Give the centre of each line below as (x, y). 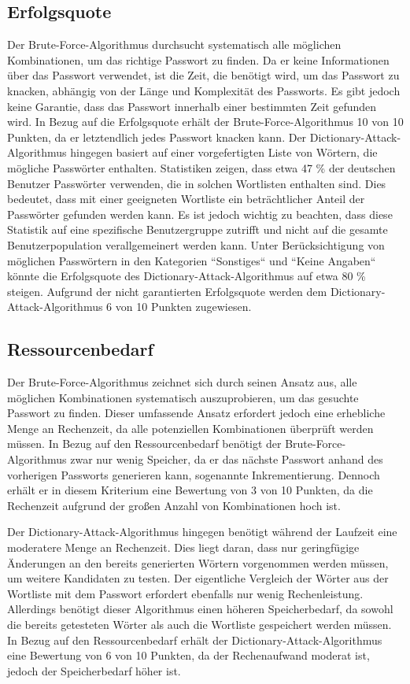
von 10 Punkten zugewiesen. (183, 307)
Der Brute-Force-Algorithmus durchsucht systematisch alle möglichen (174, 44)
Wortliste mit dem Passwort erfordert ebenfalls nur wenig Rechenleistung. (185, 593)
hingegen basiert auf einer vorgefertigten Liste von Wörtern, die (224, 152)
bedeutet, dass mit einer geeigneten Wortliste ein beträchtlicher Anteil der (186, 199)
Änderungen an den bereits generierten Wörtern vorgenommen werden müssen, (198, 562)
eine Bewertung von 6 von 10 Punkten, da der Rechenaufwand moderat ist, (188, 655)
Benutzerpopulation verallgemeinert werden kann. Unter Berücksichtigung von (196, 244)
